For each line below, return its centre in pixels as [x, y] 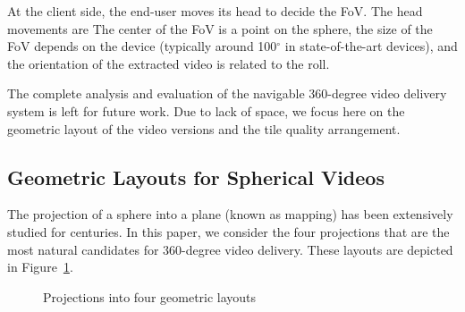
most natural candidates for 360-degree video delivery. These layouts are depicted [230, 249]
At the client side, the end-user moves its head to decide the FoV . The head [215, 11]
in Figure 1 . [40, 267]
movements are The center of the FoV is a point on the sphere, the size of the [220, 28]
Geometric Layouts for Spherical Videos [196, 177]
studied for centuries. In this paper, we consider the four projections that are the [228, 231]
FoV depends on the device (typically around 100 [142, 46]
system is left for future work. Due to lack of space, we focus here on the [206, 110]
